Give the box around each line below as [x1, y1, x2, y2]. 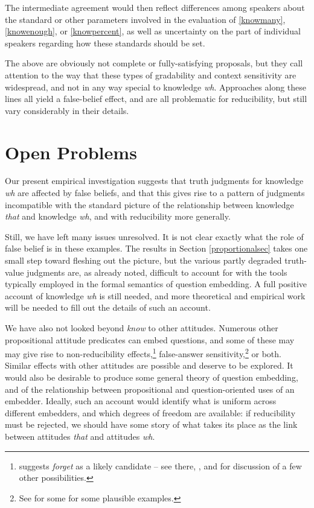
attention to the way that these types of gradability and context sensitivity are [5, 68, 296, 81]
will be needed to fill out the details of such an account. [5, 301, 211, 314]
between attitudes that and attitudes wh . [5, 430, 155, 442]
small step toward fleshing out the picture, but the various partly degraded [5, 254, 282, 267]
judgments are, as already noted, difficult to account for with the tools [27, 265, 287, 278]
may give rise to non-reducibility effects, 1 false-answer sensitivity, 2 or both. [5, 346, 281, 360]
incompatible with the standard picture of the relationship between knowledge [5, 198, 294, 211]
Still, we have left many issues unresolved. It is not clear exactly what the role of [5, 230, 304, 243]
